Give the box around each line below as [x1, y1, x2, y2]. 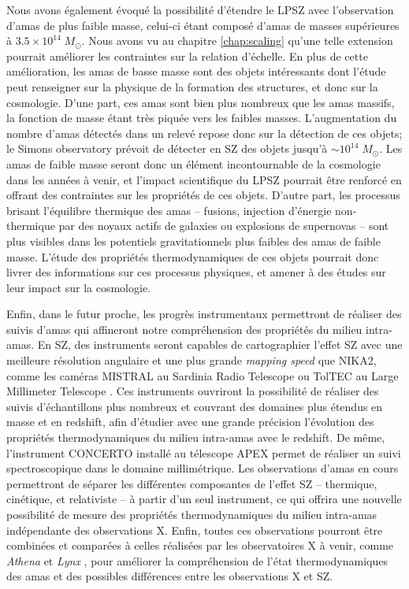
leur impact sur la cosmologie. [6, 279, 151, 295]
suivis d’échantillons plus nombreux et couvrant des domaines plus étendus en [6, 398, 383, 414]
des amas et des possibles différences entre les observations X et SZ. [6, 568, 333, 584]
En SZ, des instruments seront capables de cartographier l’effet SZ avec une [37, 336, 403, 353]
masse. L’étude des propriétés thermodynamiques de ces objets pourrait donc [6, 248, 379, 265]
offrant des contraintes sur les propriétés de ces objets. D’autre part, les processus [6, 187, 400, 203]
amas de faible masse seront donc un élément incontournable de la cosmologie [6, 155, 381, 172]
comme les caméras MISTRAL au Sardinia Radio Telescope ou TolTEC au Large [6, 367, 399, 383]
